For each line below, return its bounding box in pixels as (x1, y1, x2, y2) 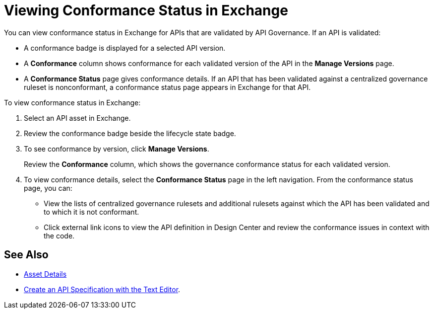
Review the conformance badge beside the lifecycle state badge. (24, 129, 236, 138)
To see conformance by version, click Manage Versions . (24, 144, 209, 153)
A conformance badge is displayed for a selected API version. (24, 43, 226, 52)
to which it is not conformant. (44, 207, 139, 216)
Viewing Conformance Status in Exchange (4, 2, 288, 19)
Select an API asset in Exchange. (24, 113, 131, 122)
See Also (4, 248, 49, 261)
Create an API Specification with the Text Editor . (24, 285, 181, 294)
